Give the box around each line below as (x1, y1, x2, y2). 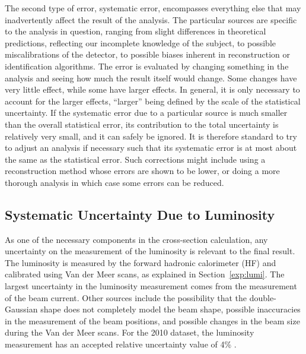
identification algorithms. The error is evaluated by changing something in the (5, 59, 289, 72)
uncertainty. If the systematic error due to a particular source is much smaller (5, 106, 288, 119)
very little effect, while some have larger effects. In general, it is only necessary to (5, 83, 300, 96)
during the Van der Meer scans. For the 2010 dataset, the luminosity (5, 326, 254, 339)
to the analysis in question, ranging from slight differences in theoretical (5, 25, 266, 37)
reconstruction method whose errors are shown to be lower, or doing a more (5, 165, 280, 177)
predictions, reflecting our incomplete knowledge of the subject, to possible (5, 36, 276, 49)
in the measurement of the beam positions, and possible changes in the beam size (5, 314, 300, 327)
